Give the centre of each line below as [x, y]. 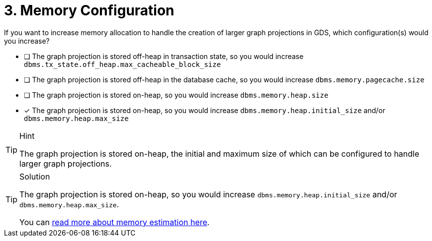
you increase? [27, 41]
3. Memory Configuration [89, 10]
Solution [35, 176]
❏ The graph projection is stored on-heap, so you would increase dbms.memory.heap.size [176, 95]
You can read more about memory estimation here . [115, 222]
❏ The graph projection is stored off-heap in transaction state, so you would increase [164, 56]
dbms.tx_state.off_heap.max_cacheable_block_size [123, 64]
